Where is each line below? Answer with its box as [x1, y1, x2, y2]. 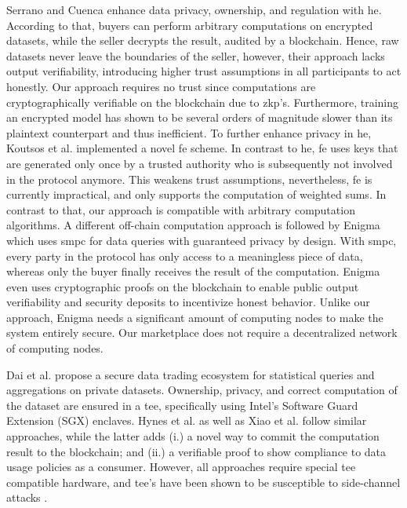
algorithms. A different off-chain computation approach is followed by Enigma [6, 217, 380, 233]
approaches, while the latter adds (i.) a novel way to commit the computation [6, 428, 380, 444]
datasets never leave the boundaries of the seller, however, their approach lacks [6, 47, 385, 64]
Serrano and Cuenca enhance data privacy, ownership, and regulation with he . [6, 2, 382, 17]
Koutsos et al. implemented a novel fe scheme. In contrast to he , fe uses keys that [6, 140, 398, 156]
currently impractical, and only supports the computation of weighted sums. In [6, 186, 387, 203]
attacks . [6, 489, 48, 506]
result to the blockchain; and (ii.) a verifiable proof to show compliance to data [6, 443, 387, 459]
